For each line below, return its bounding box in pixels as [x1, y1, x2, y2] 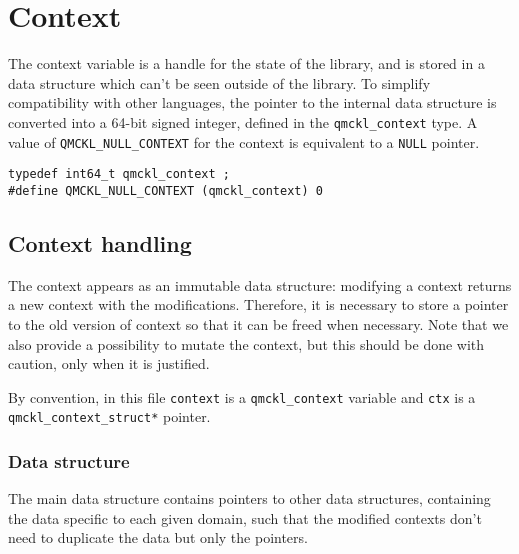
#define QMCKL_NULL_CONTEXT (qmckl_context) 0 [8, 183, 323, 198]
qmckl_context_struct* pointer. [8, 406, 211, 427]
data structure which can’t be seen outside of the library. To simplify [8, 72, 431, 93]
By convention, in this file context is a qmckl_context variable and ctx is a [8, 386, 476, 407]
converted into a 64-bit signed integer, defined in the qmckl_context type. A [8, 111, 478, 132]
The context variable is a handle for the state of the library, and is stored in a [8, 53, 485, 74]
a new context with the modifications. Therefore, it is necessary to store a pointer [8, 294, 509, 315]
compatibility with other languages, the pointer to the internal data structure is [8, 92, 497, 113]
